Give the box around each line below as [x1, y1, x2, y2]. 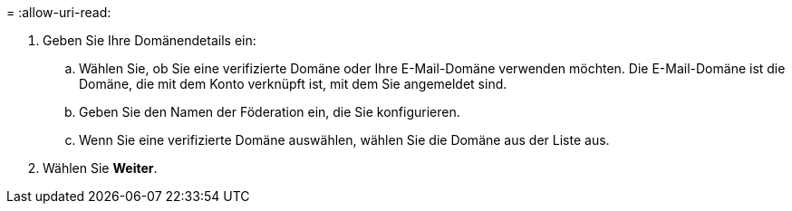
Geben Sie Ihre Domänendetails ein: [43, 33, 256, 48]
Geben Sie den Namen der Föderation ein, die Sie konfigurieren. [79, 104, 460, 120]
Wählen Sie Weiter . [43, 160, 158, 176]
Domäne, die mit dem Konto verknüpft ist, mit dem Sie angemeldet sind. [79, 76, 507, 91]
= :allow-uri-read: [6, 5, 111, 20]
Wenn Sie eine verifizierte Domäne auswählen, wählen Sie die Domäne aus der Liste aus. [79, 132, 610, 148]
